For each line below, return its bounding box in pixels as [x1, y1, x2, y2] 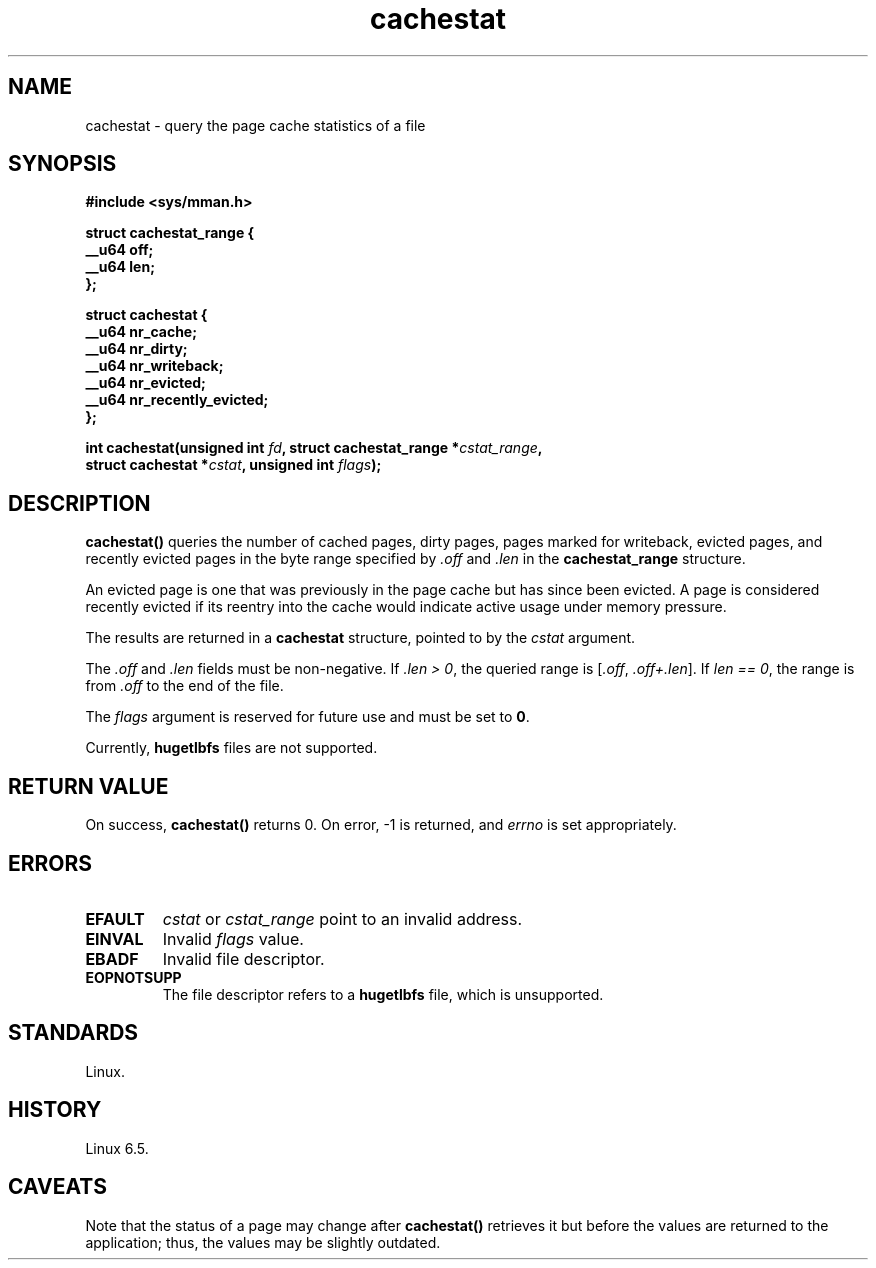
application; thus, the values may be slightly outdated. [85, 1233, 441, 1251]
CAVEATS [8, 1174, 107, 1200]
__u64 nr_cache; [85, 323, 197, 341]
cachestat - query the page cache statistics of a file [85, 116, 426, 134]
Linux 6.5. [85, 1139, 149, 1157]
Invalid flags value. [162, 928, 304, 949]
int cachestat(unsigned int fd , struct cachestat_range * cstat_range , [85, 439, 543, 457]
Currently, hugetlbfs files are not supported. [85, 739, 378, 757]
